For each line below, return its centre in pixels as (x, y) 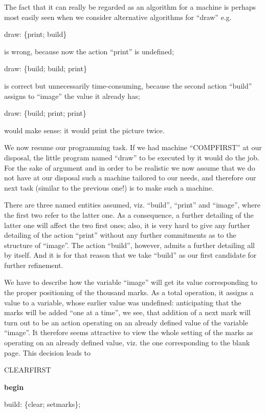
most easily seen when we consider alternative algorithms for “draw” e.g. (118, 17)
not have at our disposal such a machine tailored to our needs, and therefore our (130, 178)
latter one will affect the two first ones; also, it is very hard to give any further (127, 225)
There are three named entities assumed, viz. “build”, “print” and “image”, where (132, 205)
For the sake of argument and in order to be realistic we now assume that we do (130, 167)
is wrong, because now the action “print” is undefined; (89, 51)
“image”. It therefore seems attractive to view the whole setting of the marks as (129, 332)
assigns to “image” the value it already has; (72, 96)
